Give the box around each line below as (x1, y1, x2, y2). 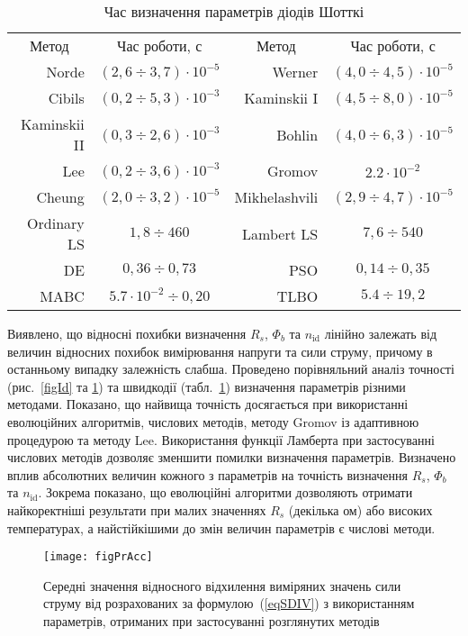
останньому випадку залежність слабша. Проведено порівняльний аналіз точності (7, 359, 454, 378)
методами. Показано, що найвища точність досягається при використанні (7, 395, 409, 413)
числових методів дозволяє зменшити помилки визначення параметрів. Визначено (7, 448, 456, 467)
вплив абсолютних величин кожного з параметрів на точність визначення (7, 465, 408, 484)
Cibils (48, 87, 85, 108)
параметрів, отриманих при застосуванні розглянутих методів (43, 611, 380, 630)
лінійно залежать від (324, 324, 437, 342)
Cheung (36, 186, 85, 207)
